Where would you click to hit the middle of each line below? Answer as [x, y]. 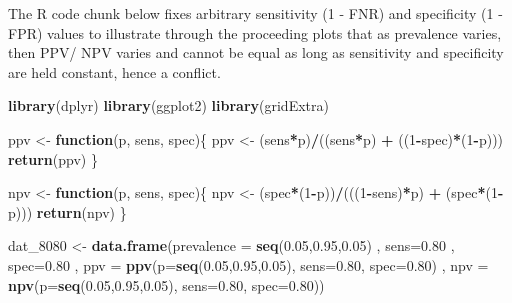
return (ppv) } [53, 158]
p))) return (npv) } [67, 211]
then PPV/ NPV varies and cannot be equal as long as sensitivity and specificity [256, 52]
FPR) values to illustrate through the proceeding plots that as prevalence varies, [255, 32]
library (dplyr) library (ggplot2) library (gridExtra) [168, 105]
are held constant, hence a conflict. [114, 71]
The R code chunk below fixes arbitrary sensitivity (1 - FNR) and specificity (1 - [255, 13]
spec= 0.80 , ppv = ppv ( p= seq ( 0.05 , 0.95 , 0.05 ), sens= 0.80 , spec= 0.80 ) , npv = [248, 264]
